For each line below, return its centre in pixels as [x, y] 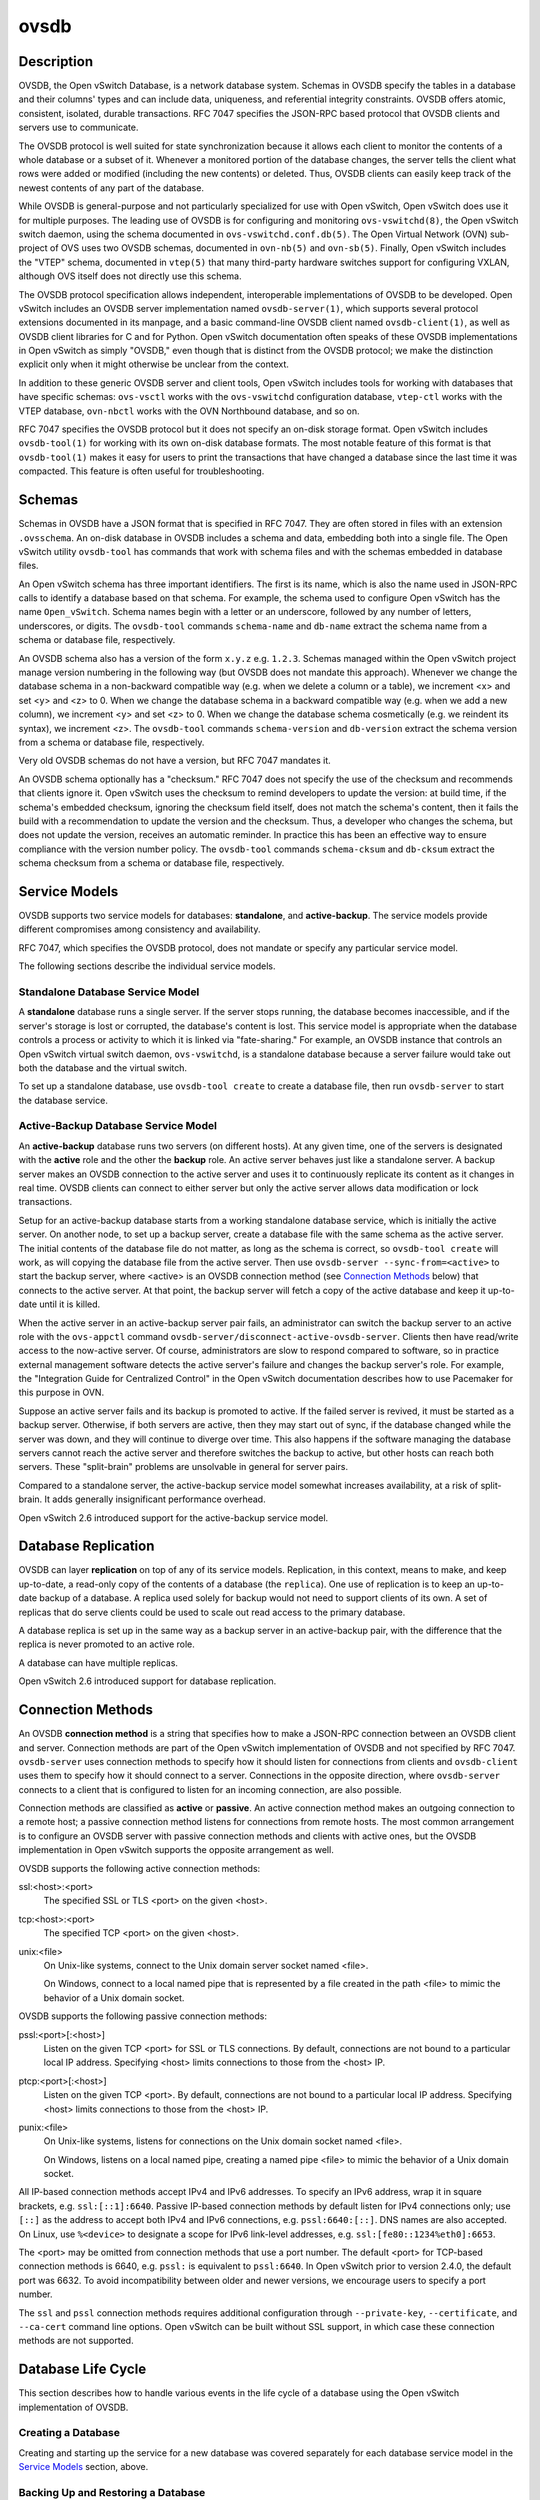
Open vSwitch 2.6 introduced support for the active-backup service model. [173, 1517]
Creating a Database [69, 2433]
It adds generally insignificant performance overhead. [155, 1499]
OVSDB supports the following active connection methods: [139, 1868]
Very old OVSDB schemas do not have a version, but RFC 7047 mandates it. [175, 761]
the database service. [63, 1100]
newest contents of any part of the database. [111, 187]
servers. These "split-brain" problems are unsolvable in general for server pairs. [183, 1467]
